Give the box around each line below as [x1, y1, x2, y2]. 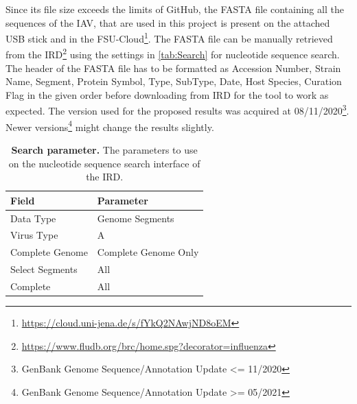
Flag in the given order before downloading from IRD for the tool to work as [5, 87, 329, 102]
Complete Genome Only [97, 245, 199, 259]
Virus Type [10, 228, 58, 242]
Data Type [10, 211, 56, 225]
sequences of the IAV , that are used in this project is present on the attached [5, 15, 330, 29]
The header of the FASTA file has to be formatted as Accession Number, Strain [5, 60, 341, 75]
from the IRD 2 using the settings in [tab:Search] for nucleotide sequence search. [5, 45, 340, 62]
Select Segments [10, 262, 78, 276]
